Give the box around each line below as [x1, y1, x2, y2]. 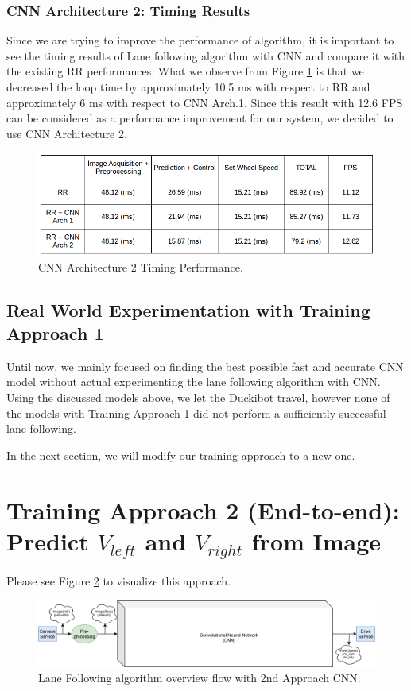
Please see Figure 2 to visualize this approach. [6, 573, 231, 589]
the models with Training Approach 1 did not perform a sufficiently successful [6, 404, 386, 421]
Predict [6, 524, 89, 557]
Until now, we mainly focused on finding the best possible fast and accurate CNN [6, 357, 404, 374]
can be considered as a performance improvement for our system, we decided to [6, 110, 394, 126]
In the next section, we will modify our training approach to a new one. [6, 446, 355, 463]
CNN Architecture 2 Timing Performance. [38, 258, 243, 275]
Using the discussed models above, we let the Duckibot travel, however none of [6, 389, 390, 405]
